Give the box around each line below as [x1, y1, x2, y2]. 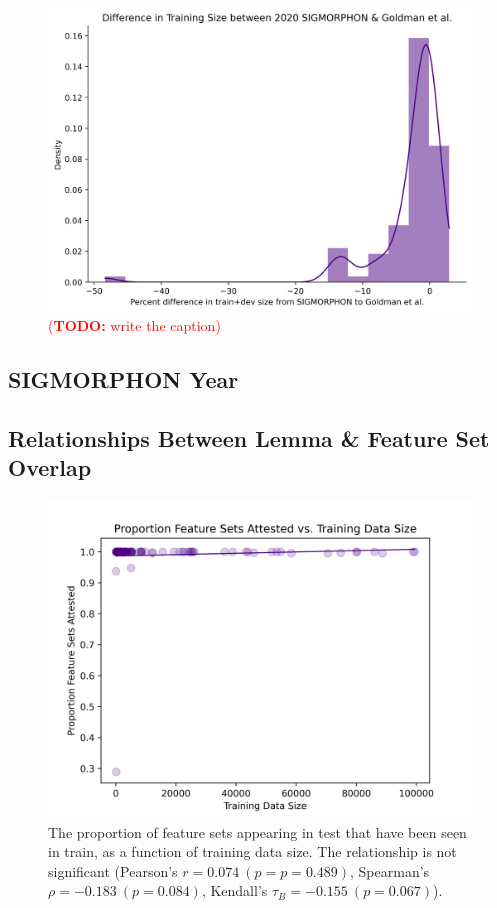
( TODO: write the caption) [48, 315, 221, 336]
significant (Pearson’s [48, 860, 178, 881]
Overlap [8, 452, 92, 483]
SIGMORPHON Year [8, 364, 239, 395]
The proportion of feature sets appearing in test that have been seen [48, 821, 467, 842]
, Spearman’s [350, 860, 430, 881]
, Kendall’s [201, 880, 268, 901]
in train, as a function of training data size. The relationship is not [48, 841, 457, 862]
